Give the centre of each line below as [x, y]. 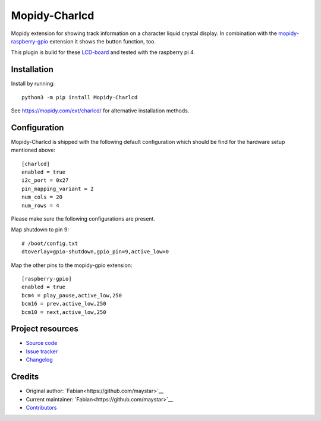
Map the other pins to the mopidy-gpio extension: [72, 265]
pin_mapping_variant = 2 [58, 188]
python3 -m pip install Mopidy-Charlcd [80, 97]
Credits [25, 377]
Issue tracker [42, 351]
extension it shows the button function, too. [103, 41]
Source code [42, 343]
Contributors [41, 407]
